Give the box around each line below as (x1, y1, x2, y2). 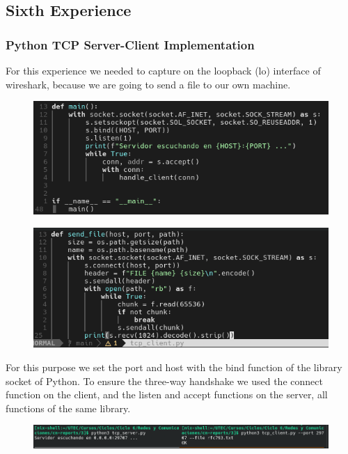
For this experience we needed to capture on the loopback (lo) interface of (6, 63, 321, 77)
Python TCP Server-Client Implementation (6, 36, 255, 53)
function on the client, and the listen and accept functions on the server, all (6, 387, 328, 402)
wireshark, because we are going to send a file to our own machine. (6, 77, 291, 91)
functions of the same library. (6, 400, 131, 415)
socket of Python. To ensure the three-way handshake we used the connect (6, 373, 323, 388)
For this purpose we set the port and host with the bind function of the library (6, 360, 342, 375)
